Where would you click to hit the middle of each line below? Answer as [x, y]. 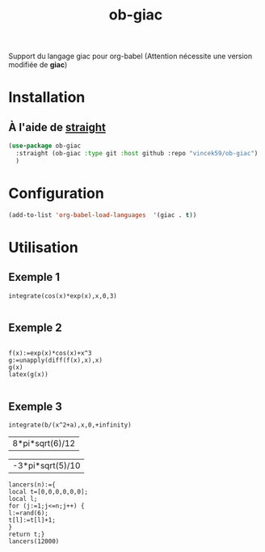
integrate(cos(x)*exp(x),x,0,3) [63, 296]
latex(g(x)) [28, 375]
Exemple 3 [36, 406]
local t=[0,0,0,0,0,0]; [48, 492]
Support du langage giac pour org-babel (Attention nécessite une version [130, 56]
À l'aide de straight [57, 127]
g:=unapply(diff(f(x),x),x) [56, 361]
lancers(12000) [34, 541]
